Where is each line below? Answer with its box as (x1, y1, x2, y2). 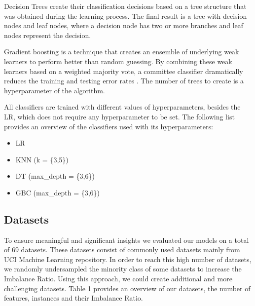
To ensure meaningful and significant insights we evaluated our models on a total (4, 234, 249, 245)
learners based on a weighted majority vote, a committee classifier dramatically (4, 66, 243, 76)
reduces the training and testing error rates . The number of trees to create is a (4, 76, 244, 86)
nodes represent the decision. (4, 30, 91, 40)
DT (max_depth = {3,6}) (15, 171, 95, 181)
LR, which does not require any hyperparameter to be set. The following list (4, 111, 235, 121)
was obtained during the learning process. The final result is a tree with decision (4, 10, 247, 21)
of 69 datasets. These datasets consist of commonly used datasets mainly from (4, 244, 240, 255)
